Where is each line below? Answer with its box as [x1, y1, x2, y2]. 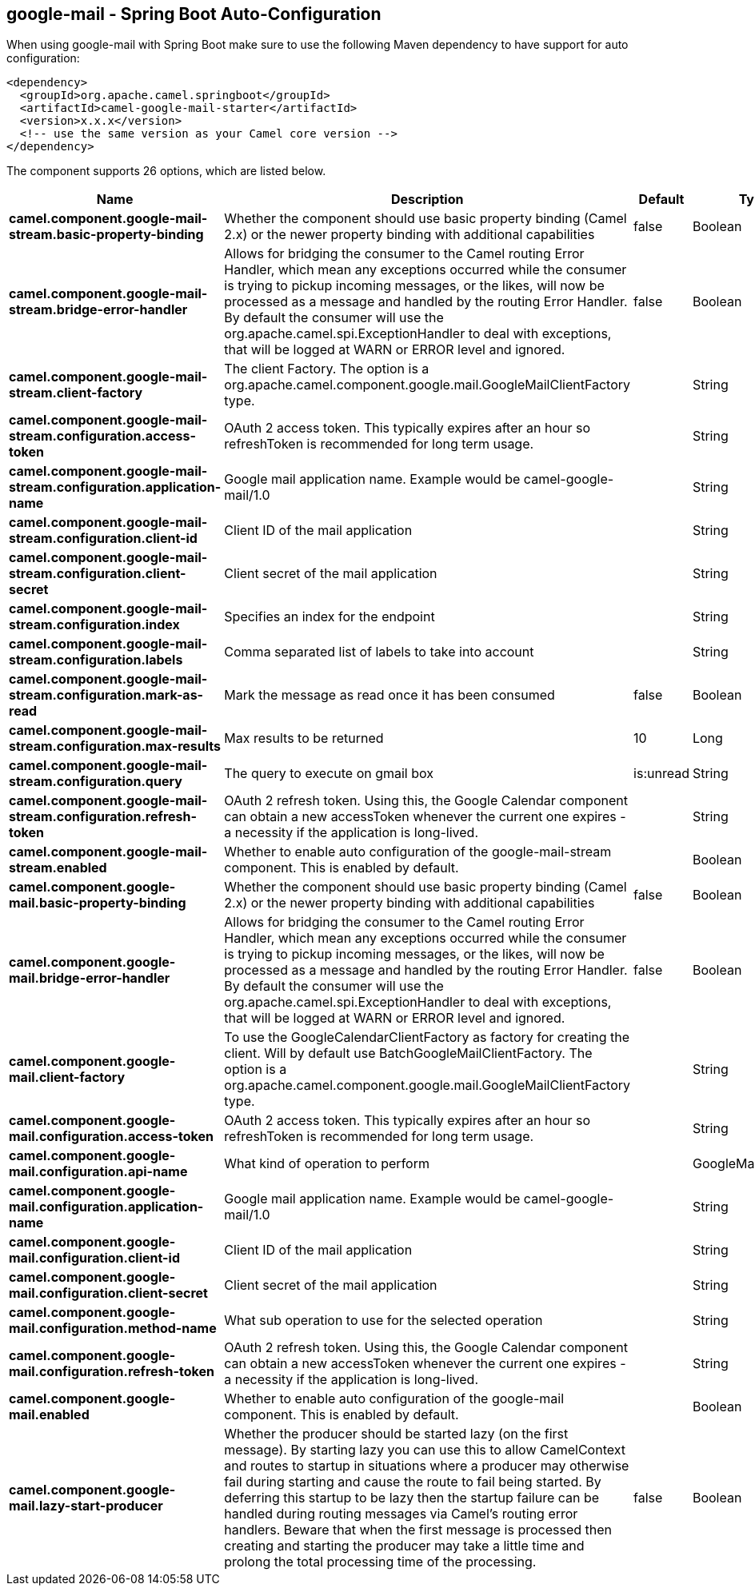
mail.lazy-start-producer [9, 1498, 163, 1514]
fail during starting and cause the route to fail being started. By [224, 1474, 601, 1490]
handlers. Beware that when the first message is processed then [224, 1522, 613, 1538]
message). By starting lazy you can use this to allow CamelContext [224, 1442, 625, 1458]
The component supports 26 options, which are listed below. [6, 164, 326, 178]
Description [390, 191, 464, 208]
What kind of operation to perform [224, 1155, 429, 1172]
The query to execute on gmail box [224, 765, 434, 782]
